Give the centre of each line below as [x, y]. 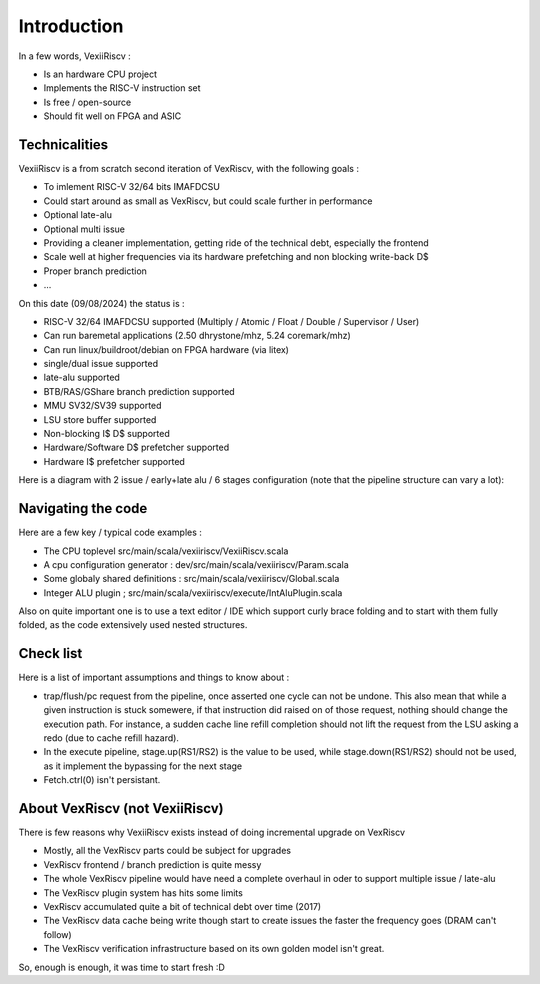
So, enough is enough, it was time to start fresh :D [121, 967]
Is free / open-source [87, 102]
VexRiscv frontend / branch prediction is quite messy [152, 864]
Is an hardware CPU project [100, 74]
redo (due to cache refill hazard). [111, 737]
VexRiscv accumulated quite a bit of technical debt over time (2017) [182, 906]
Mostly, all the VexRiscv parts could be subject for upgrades [167, 851]
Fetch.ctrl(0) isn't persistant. [102, 780]
